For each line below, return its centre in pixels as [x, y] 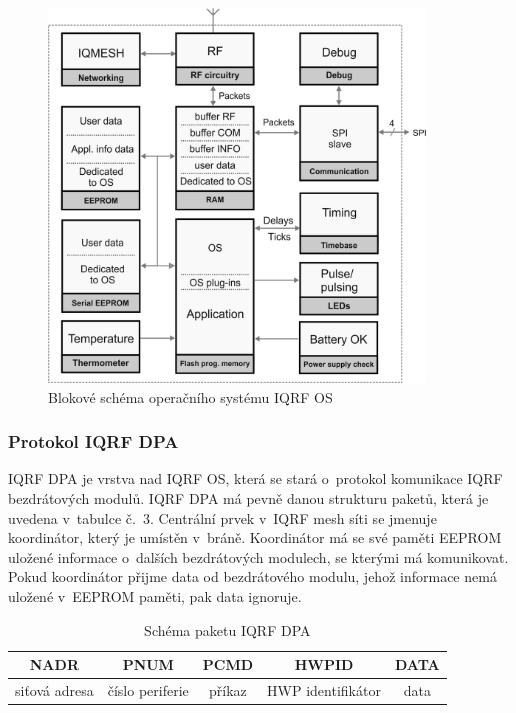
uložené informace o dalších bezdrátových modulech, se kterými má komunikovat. [258, 556]
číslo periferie [148, 689]
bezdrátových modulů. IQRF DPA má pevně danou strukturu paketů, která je [248, 497]
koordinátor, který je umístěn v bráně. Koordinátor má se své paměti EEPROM [255, 537]
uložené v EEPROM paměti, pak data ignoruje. [155, 595]
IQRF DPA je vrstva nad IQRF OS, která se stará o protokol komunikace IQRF [255, 478]
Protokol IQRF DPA [93, 441]
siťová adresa [54, 689]
